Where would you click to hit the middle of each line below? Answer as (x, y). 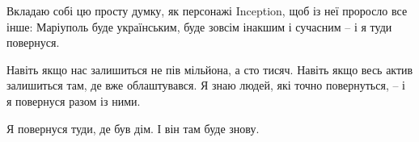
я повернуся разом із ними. (74, 100)
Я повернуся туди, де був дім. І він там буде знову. (133, 128)
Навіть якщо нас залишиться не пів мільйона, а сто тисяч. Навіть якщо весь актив (210, 69)
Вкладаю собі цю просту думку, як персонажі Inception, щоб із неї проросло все (207, 10)
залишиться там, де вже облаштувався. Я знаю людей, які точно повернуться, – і (206, 85)
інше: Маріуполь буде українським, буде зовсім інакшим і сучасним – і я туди (199, 26)
